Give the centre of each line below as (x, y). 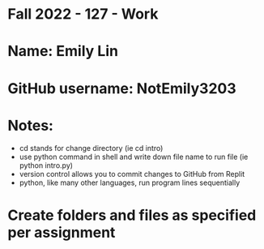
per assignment (62, 232)
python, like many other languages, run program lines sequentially (130, 182)
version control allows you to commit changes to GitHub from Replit (132, 174)
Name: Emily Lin (63, 52)
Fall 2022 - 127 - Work (83, 14)
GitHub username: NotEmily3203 (122, 88)
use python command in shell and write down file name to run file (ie (134, 157)
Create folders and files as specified (132, 215)
